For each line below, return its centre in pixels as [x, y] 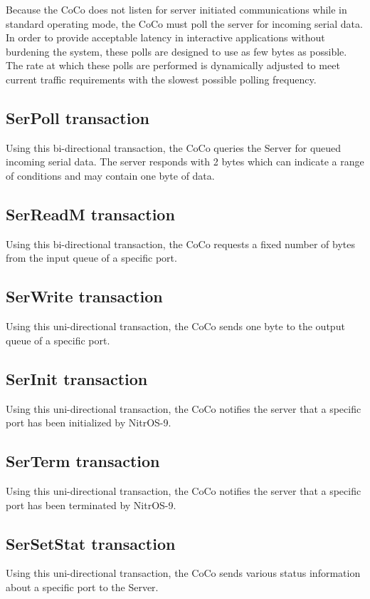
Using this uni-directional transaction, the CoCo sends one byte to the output [175, 326]
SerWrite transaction [84, 296]
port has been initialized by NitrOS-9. [89, 423]
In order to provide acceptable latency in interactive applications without [165, 37]
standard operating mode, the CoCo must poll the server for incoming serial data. [184, 23]
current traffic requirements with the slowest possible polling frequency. [161, 79]
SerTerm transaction [83, 461]
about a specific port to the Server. [82, 587]
